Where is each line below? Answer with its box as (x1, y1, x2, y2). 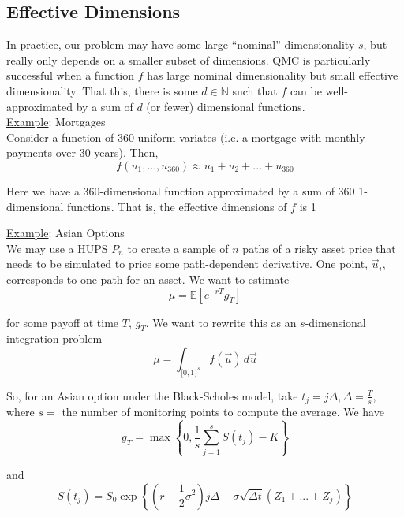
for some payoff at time (6, 314, 119, 330)
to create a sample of (127, 240, 229, 256)
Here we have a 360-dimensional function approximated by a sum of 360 (6, 182, 355, 199)
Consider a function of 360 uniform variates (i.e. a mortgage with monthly (6, 128, 365, 145)
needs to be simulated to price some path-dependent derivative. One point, (6, 255, 368, 272)
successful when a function (6, 67, 135, 84)
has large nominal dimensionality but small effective (147, 67, 398, 84)
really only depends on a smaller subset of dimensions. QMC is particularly (6, 51, 371, 68)
